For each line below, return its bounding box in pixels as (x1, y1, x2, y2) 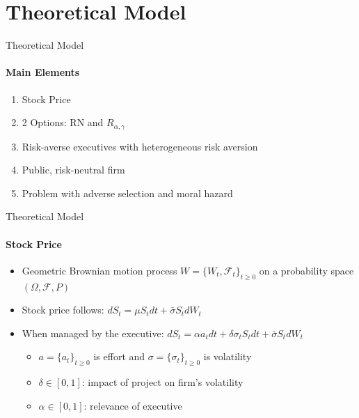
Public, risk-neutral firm (22, 162, 125, 177)
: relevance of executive (83, 398, 182, 412)
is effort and (93, 349, 145, 364)
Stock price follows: (22, 302, 104, 317)
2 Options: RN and (22, 115, 104, 130)
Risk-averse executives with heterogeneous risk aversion (22, 139, 258, 153)
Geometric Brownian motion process (22, 263, 177, 277)
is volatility (203, 349, 252, 364)
